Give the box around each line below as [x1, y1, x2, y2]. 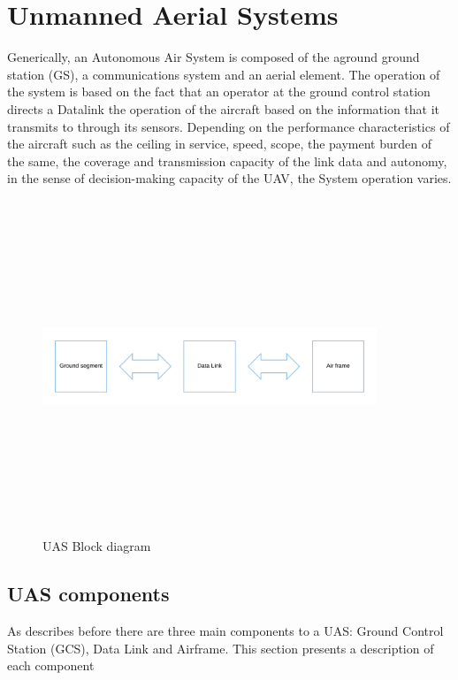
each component [7, 656, 95, 675]
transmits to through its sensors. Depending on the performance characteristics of [7, 117, 450, 135]
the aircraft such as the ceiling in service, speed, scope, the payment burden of [7, 134, 432, 153]
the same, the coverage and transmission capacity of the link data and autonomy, [7, 151, 447, 170]
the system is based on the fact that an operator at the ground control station [7, 82, 431, 101]
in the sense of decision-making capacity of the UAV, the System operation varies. [7, 169, 452, 187]
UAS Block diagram [42, 537, 151, 555]
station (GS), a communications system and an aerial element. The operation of [7, 65, 440, 83]
